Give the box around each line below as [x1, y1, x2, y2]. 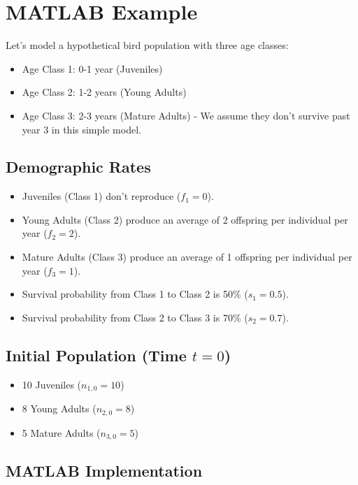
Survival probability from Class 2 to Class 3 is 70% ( [22, 310, 248, 324]
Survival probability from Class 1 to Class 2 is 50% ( [22, 287, 248, 301]
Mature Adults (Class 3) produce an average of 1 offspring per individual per [22, 249, 352, 264]
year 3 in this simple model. [22, 122, 141, 136]
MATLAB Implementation [6, 460, 203, 482]
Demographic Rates [6, 156, 151, 178]
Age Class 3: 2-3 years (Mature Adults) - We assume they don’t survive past [22, 108, 350, 122]
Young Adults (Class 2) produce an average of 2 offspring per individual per [22, 212, 348, 226]
